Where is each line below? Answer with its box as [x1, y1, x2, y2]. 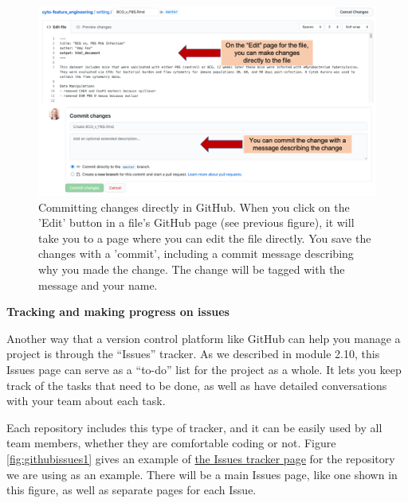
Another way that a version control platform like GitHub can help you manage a [6, 329, 401, 346]
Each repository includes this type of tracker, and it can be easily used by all [6, 419, 382, 435]
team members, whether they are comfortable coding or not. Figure [6, 435, 336, 451]
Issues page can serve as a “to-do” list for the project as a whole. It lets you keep [6, 361, 402, 378]
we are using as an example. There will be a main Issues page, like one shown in [6, 466, 398, 482]
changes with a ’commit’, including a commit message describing [38, 245, 354, 262]
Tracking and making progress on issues [6, 303, 229, 320]
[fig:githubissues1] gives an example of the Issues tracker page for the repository [6, 450, 395, 466]
